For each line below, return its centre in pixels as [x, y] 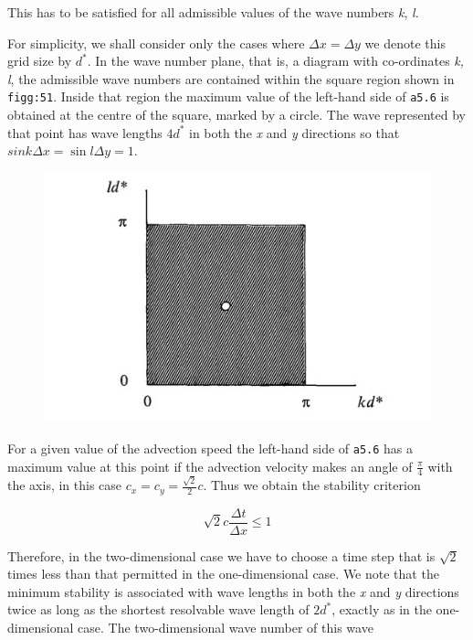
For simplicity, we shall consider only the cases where [156, 43]
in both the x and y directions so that [294, 132]
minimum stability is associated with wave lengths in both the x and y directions [233, 591]
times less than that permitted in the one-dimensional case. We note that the [223, 574]
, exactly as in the [382, 609]
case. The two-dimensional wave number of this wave [226, 628]
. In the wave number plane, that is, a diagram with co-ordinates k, [276, 61]
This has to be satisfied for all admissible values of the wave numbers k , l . [213, 12]
